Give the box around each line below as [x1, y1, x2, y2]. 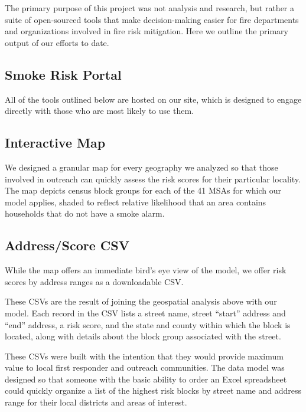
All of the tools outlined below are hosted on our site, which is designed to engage [5, 93, 302, 105]
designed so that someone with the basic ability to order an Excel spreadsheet [5, 372, 287, 385]
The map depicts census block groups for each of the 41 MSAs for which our [5, 184, 281, 197]
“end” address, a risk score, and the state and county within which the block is [5, 318, 291, 331]
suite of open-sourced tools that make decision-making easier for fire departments [5, 13, 299, 25]
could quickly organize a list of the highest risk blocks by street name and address [5, 384, 301, 397]
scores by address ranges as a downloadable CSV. [5, 275, 184, 287]
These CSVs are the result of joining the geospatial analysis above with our [5, 295, 277, 308]
